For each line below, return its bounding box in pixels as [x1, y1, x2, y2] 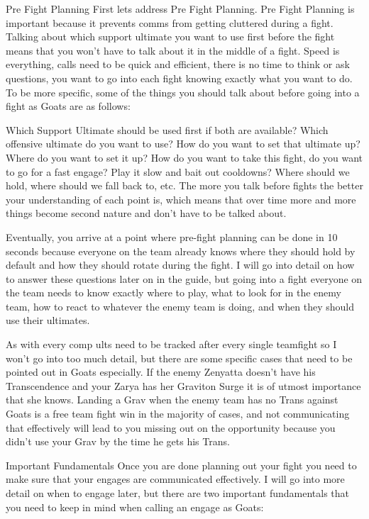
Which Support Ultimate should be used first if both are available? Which [6, 122, 329, 137]
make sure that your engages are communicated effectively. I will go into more [6, 471, 345, 486]
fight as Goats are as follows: [6, 99, 131, 113]
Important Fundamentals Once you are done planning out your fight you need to [6, 457, 357, 472]
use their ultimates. [6, 313, 90, 328]
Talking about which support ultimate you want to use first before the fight [6, 29, 335, 44]
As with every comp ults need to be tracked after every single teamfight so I [6, 337, 337, 352]
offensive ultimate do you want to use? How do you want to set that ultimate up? [6, 136, 360, 151]
